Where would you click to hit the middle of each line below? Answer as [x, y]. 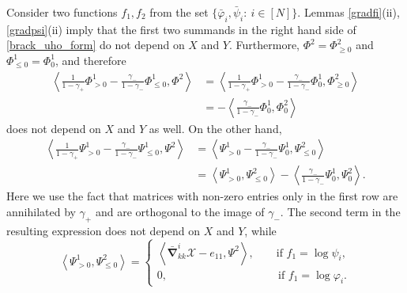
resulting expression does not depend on [104, 230]
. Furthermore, [264, 45]
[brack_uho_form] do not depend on [96, 45]
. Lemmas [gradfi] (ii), [349, 12]
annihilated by [41, 211]
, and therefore [90, 60]
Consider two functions [62, 12]
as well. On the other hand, [215, 128]
